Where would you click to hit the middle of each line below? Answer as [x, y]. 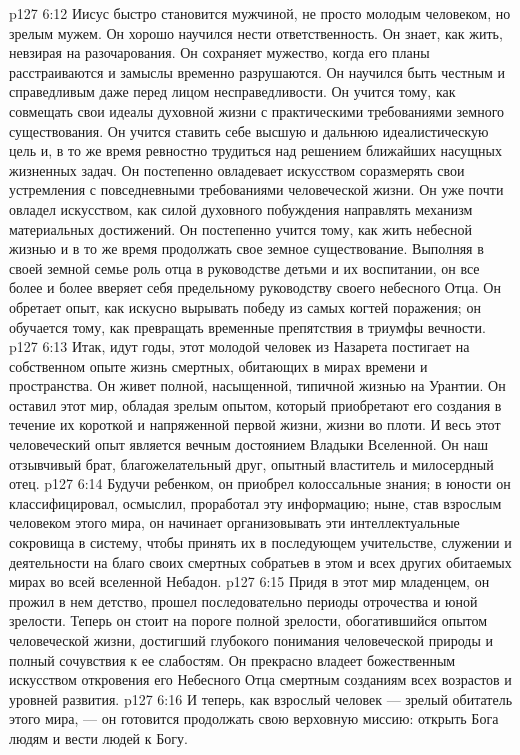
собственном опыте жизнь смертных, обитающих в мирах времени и [218, 365]
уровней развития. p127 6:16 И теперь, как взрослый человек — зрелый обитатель [261, 698]
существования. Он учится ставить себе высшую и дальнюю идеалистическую [249, 130]
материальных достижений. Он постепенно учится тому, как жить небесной [240, 228]
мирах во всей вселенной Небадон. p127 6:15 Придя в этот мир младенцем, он [249, 581]
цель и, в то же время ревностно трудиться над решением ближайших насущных [256, 150]
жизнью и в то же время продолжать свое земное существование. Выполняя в [246, 248]
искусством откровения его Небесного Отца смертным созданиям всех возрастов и [260, 679]
